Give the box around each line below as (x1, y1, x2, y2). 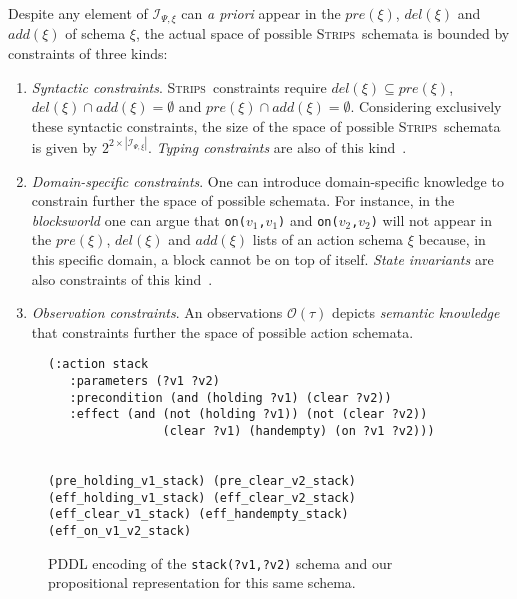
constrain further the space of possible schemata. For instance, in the (31, 190, 455, 211)
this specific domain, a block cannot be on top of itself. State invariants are (31, 248, 494, 269)
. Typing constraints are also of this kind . (148, 136, 407, 157)
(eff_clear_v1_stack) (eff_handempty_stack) (48, 507, 349, 522)
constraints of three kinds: (8, 43, 168, 64)
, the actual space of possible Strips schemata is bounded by (136, 23, 510, 44)
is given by (31, 136, 98, 157)
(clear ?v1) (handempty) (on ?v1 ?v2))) (162, 423, 435, 438)
